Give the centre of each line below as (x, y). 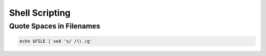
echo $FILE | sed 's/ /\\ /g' (56, 41)
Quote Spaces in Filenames (55, 26)
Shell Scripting (40, 13)
